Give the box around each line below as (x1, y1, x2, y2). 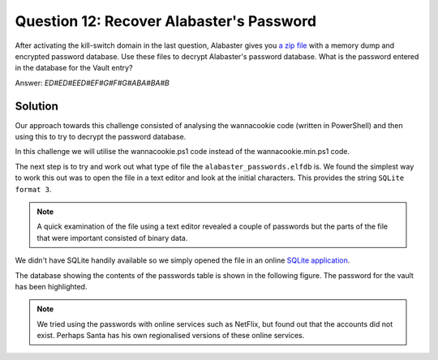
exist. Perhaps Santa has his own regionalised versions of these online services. (36, 331, 305, 341)
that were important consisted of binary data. (36, 233, 188, 242)
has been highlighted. (15, 281, 88, 291)
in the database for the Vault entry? (15, 63, 133, 73)
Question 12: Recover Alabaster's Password (15, 12, 316, 30)
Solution (15, 99, 58, 113)
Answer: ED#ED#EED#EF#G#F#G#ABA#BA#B (15, 78, 170, 88)
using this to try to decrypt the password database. (15, 132, 187, 142)
